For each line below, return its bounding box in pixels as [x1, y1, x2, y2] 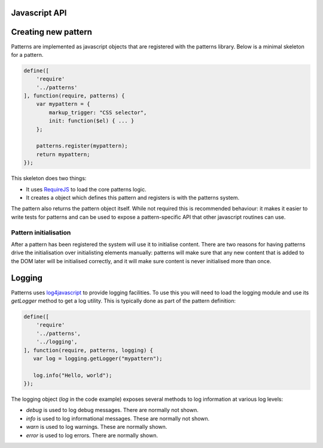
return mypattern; [36, 151, 90, 158]
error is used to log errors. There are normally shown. [26, 431, 159, 439]
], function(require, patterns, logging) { [23, 347, 154, 353]
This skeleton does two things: [11, 175, 87, 182]
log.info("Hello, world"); [33, 371, 112, 379]
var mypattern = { [36, 100, 90, 108]
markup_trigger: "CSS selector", [48, 109, 147, 116]
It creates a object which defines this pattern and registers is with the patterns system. [26, 194, 240, 201]
